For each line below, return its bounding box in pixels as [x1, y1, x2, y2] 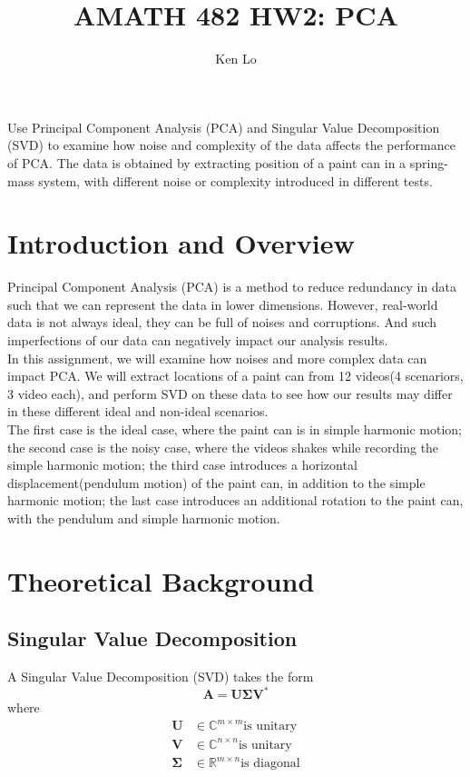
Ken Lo [215, 49, 257, 68]
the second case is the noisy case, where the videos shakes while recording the [7, 437, 439, 456]
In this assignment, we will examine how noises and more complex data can [7, 348, 427, 367]
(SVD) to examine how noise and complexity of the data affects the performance [7, 135, 455, 154]
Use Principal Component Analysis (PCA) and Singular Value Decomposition [7, 117, 440, 136]
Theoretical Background [7, 562, 315, 599]
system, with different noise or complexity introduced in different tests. [38, 171, 433, 190]
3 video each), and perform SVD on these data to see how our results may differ [7, 384, 453, 403]
